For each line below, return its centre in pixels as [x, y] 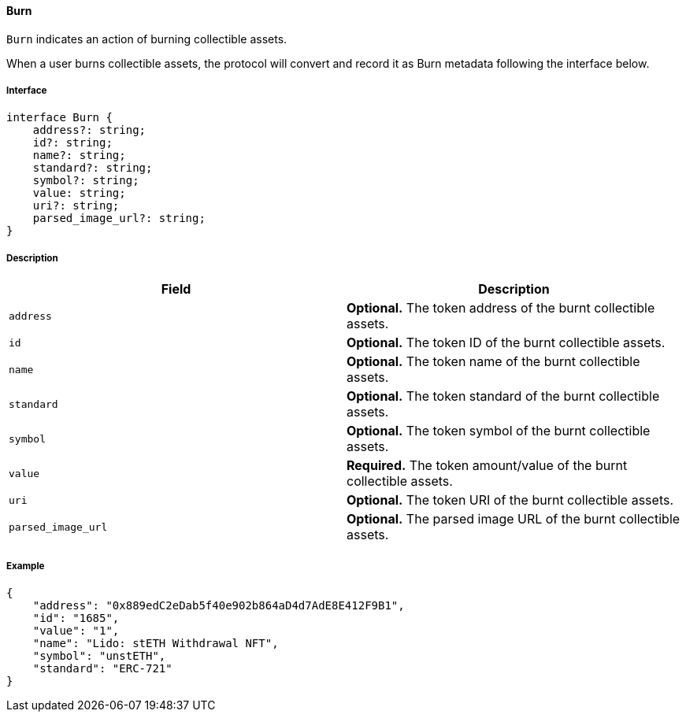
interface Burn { [59, 118]
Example [26, 566]
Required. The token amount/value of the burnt [487, 466]
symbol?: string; [86, 181]
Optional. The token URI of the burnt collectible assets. [510, 500]
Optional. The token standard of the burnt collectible [503, 396]
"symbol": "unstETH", [99, 655]
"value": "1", [76, 630]
